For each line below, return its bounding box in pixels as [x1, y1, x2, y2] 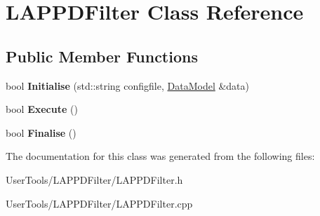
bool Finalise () [6, 125, 76, 140]
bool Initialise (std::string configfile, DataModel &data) [6, 78, 250, 93]
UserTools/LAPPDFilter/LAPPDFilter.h [6, 172, 183, 187]
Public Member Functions [6, 45, 198, 67]
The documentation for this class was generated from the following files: [6, 149, 315, 163]
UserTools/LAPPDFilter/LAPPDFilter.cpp [6, 196, 193, 210]
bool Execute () [6, 102, 78, 116]
